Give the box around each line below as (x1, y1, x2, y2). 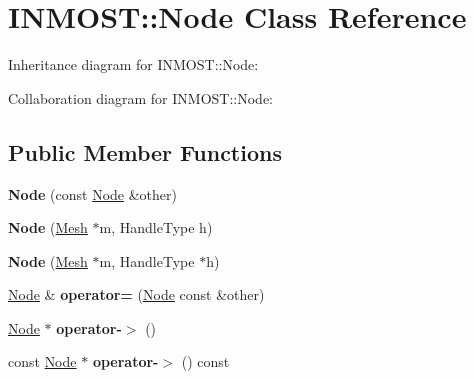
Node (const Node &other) (8, 183, 177, 204)
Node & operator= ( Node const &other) (8, 284, 265, 305)
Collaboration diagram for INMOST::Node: (8, 87, 274, 108)
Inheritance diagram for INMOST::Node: (8, 54, 259, 75)
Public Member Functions (8, 136, 282, 167)
